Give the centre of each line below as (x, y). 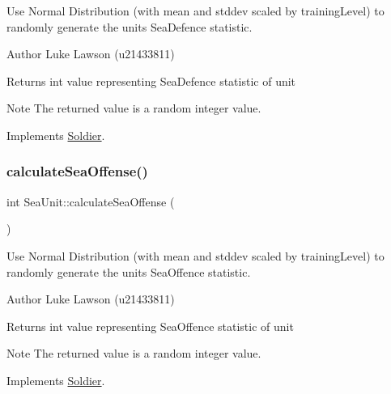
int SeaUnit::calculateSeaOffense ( (91, 201)
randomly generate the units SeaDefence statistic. (130, 26)
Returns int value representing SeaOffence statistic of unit (150, 326)
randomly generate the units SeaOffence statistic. (129, 271)
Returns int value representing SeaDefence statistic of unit (151, 80)
